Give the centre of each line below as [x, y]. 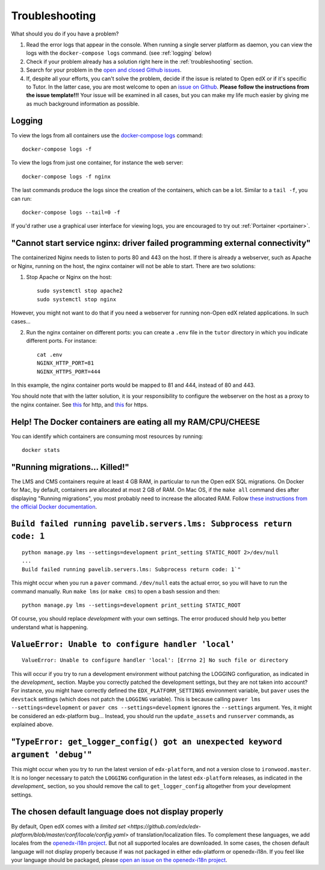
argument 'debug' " [51, 755]
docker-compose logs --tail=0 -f [71, 212]
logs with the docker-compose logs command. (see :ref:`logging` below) [119, 53]
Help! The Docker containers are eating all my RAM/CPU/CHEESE [135, 422]
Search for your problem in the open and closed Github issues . [104, 70]
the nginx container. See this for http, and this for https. [80, 404]
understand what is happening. [50, 627]
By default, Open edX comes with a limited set [68, 826]
